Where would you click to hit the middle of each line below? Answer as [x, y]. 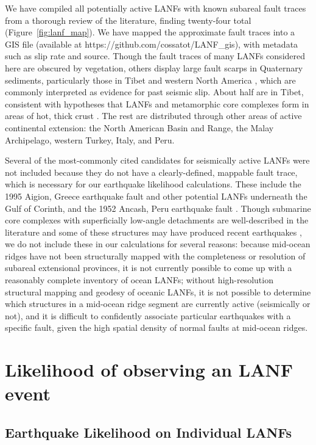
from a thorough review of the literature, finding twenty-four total [128, 20]
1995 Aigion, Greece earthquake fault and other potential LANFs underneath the [156, 196]
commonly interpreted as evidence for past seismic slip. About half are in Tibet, [154, 92]
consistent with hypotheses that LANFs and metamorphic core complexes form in [157, 103]
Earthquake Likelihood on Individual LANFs [149, 432]
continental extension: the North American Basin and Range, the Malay [139, 127]
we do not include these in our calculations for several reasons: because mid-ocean [158, 244]
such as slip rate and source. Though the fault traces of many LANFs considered [155, 56]
